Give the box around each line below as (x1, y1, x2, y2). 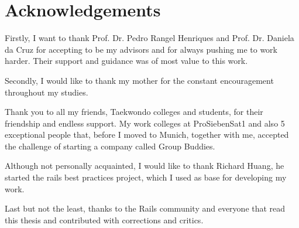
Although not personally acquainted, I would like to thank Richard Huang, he (5, 159, 284, 172)
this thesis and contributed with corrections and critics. (5, 213, 204, 226)
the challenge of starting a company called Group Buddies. (5, 139, 215, 152)
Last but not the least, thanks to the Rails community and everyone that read (5, 202, 286, 215)
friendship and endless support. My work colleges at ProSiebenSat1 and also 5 (5, 117, 285, 129)
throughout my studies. (5, 86, 88, 98)
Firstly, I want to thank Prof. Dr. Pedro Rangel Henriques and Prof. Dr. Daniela (5, 32, 294, 44)
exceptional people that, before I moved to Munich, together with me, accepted (5, 128, 289, 141)
